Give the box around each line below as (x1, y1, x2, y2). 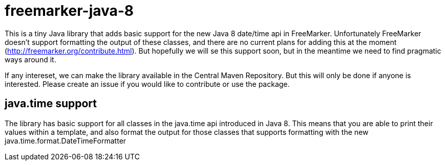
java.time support (5, 97, 97, 110)
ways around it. (5, 55, 56, 64)
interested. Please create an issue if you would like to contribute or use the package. (5, 79, 290, 88)
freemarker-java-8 (5, 2, 134, 19)
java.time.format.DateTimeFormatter (5, 136, 126, 145)
